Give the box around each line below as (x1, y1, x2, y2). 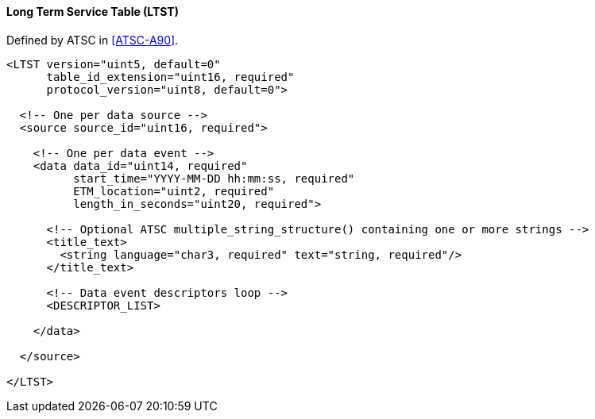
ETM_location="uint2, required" (73, 184, 275, 198)
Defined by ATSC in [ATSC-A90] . (6, 33, 179, 47)
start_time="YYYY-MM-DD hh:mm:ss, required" (73, 171, 355, 185)
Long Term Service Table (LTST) (6, 5, 179, 18)
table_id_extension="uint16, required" (46, 70, 295, 83)
